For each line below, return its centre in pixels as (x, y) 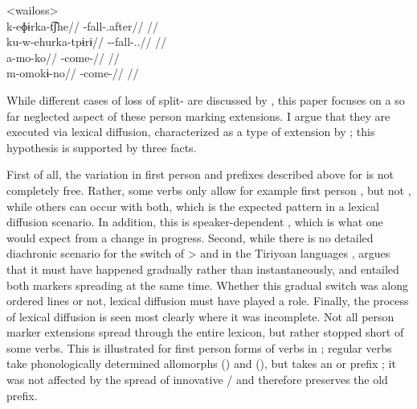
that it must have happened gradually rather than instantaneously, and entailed (203, 269)
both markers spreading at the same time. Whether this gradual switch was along (207, 285)
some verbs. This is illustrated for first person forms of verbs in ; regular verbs (199, 347)
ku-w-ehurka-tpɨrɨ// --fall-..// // (87, 41)
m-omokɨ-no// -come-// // (73, 73)
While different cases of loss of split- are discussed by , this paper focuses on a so (206, 99)
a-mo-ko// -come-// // (63, 57)
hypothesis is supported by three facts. (102, 147)
